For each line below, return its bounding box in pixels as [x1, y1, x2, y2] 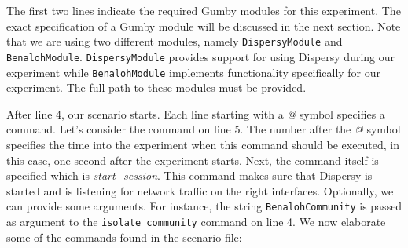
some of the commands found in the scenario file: [6, 228, 242, 245]
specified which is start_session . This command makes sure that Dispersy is [6, 167, 373, 184]
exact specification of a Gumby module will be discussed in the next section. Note [6, 17, 401, 34]
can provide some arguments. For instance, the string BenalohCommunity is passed [6, 198, 402, 214]
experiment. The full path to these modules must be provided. [6, 79, 307, 96]
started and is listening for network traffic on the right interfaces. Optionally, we [6, 182, 394, 199]
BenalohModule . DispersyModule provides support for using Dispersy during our [6, 48, 395, 64]
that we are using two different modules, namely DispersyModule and [6, 33, 343, 49]
